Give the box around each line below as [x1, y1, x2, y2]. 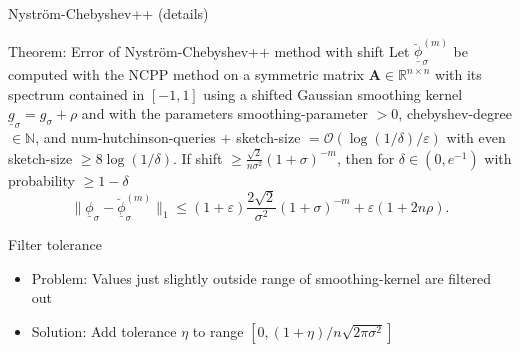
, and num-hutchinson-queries [35, 127, 216, 148]
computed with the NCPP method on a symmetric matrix [8, 64, 364, 85]
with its [435, 64, 482, 85]
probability [8, 169, 75, 190]
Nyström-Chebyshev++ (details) [8, 3, 209, 23]
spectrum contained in [8, 83, 145, 104]
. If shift [172, 147, 223, 168]
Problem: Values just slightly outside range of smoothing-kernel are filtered [31, 267, 492, 288]
